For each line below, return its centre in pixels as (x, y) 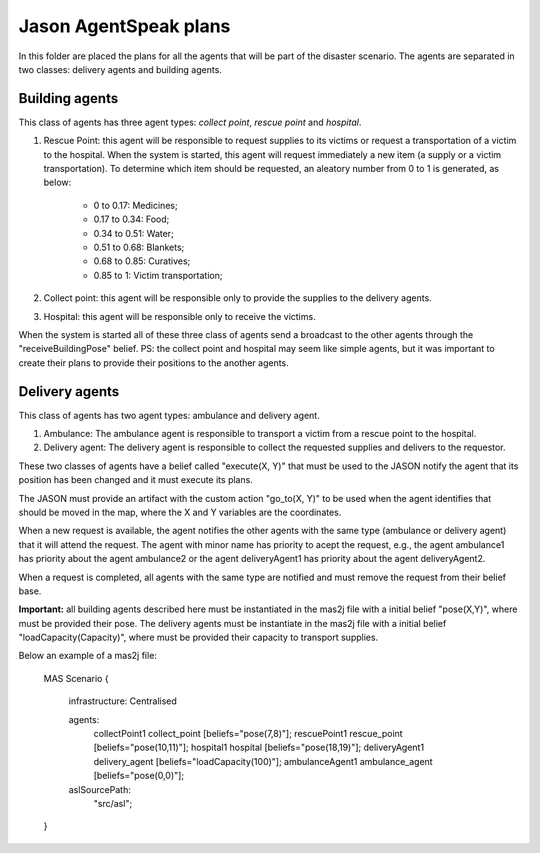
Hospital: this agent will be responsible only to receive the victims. (179, 316)
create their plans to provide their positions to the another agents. (153, 362)
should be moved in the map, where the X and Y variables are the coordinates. (180, 512)
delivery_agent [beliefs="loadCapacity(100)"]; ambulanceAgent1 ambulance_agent (263, 761)
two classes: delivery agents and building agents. (120, 69)
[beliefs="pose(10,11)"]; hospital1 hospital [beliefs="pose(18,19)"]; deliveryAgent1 (259, 747)
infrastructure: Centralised (122, 701)
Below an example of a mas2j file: (87, 656)
